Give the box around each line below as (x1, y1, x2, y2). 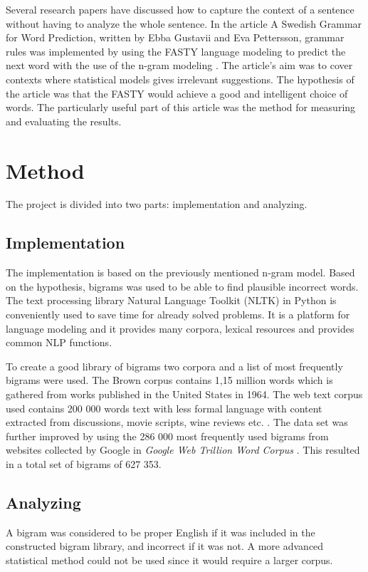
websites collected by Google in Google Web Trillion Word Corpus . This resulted (6, 442, 360, 457)
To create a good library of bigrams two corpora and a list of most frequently (6, 358, 343, 373)
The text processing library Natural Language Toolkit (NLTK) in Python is (6, 293, 337, 308)
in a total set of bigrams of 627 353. (6, 456, 162, 471)
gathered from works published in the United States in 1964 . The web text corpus (6, 387, 363, 402)
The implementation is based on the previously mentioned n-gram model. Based (6, 265, 355, 280)
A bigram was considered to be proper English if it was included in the (6, 524, 315, 539)
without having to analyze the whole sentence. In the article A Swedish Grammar (6, 16, 362, 31)
